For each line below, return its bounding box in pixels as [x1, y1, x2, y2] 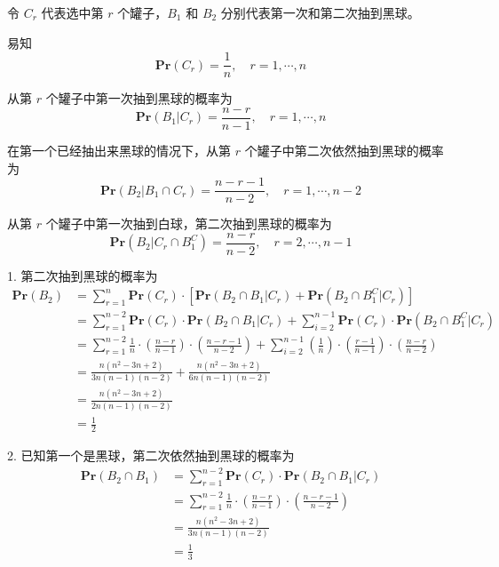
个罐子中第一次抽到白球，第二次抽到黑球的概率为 [45, 214, 332, 233]
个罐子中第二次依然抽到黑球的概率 [244, 140, 444, 159]
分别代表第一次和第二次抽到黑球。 [220, 4, 420, 21]
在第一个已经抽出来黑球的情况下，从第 [7, 140, 231, 159]
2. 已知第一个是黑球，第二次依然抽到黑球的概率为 [7, 446, 295, 465]
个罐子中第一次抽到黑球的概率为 [45, 89, 233, 108]
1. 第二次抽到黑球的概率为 [7, 266, 158, 284]
